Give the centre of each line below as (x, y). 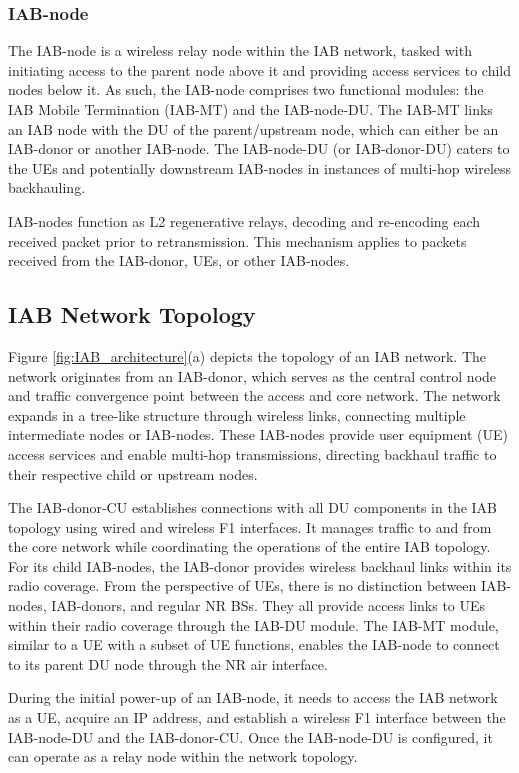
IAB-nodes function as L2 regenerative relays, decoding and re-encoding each (244, 220)
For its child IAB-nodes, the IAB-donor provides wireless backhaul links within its (260, 565)
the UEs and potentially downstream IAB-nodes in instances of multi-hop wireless (260, 167)
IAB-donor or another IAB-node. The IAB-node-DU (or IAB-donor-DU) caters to (259, 148)
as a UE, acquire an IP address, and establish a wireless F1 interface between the (257, 717)
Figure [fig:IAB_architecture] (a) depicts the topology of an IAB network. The (247, 355)
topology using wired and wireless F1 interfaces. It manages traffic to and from (250, 526)
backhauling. (47, 187)
